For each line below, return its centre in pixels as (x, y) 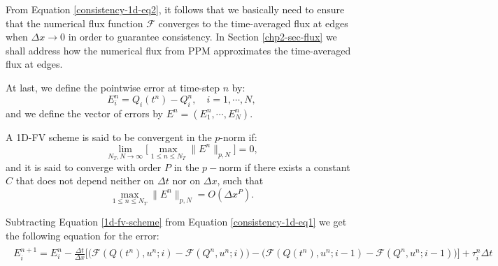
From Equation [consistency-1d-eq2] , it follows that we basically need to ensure (175, 9)
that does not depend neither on (85, 180)
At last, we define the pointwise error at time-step (113, 87)
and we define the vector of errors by (84, 113)
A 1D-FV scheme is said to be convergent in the (109, 136)
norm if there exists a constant (285, 167)
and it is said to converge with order (84, 167)
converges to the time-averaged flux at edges (253, 23)
